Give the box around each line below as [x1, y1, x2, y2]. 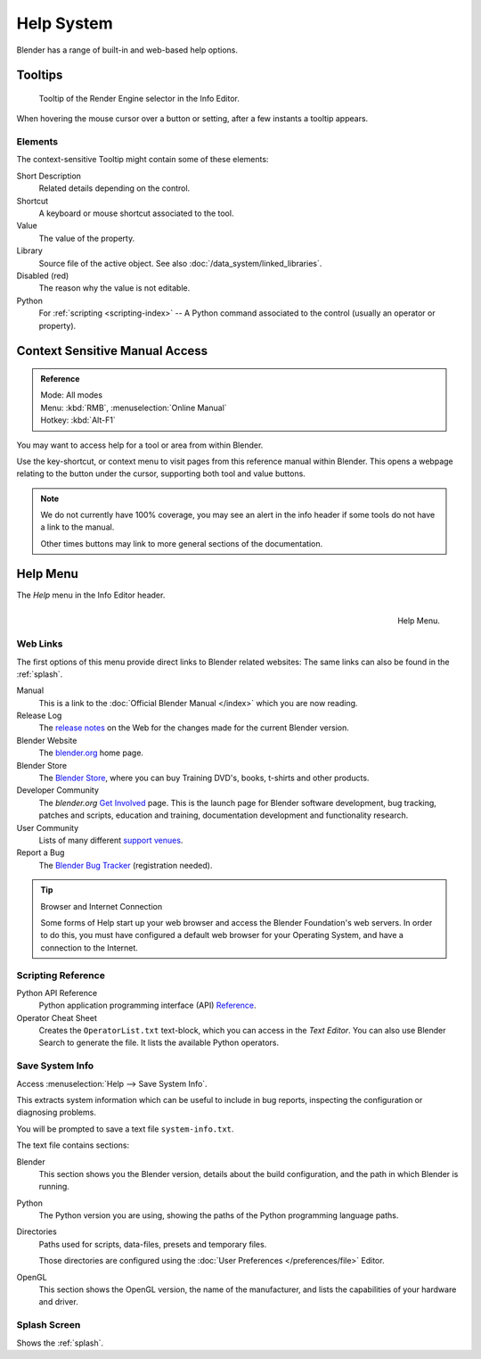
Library [16, 245, 44, 256]
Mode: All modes [40, 390, 102, 400]
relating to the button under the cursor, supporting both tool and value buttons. [16, 468, 306, 479]
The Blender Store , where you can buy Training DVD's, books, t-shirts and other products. [38, 772, 370, 784]
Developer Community [16, 785, 100, 795]
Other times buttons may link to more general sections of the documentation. [40, 538, 323, 548]
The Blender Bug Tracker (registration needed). [38, 860, 213, 870]
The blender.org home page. [38, 747, 144, 758]
